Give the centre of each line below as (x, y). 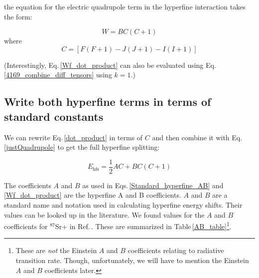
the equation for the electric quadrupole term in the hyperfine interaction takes (125, 6)
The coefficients (28, 185)
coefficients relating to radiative (176, 250)
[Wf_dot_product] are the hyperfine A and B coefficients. (93, 195)
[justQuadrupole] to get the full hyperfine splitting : (82, 147)
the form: (18, 16)
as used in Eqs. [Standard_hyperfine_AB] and (153, 185)
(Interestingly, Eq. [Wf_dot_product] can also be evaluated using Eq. (110, 65)
